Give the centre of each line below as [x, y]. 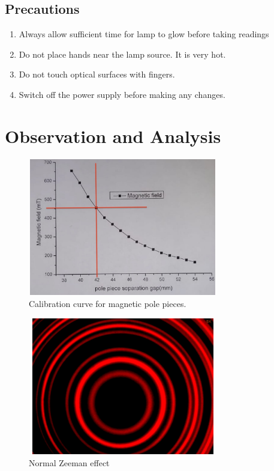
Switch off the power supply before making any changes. [122, 94]
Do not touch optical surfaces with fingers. [97, 74]
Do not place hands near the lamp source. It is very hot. [122, 54]
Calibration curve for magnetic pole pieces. [108, 304]
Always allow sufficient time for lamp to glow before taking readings [144, 34]
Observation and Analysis [113, 135]
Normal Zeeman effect [69, 463]
